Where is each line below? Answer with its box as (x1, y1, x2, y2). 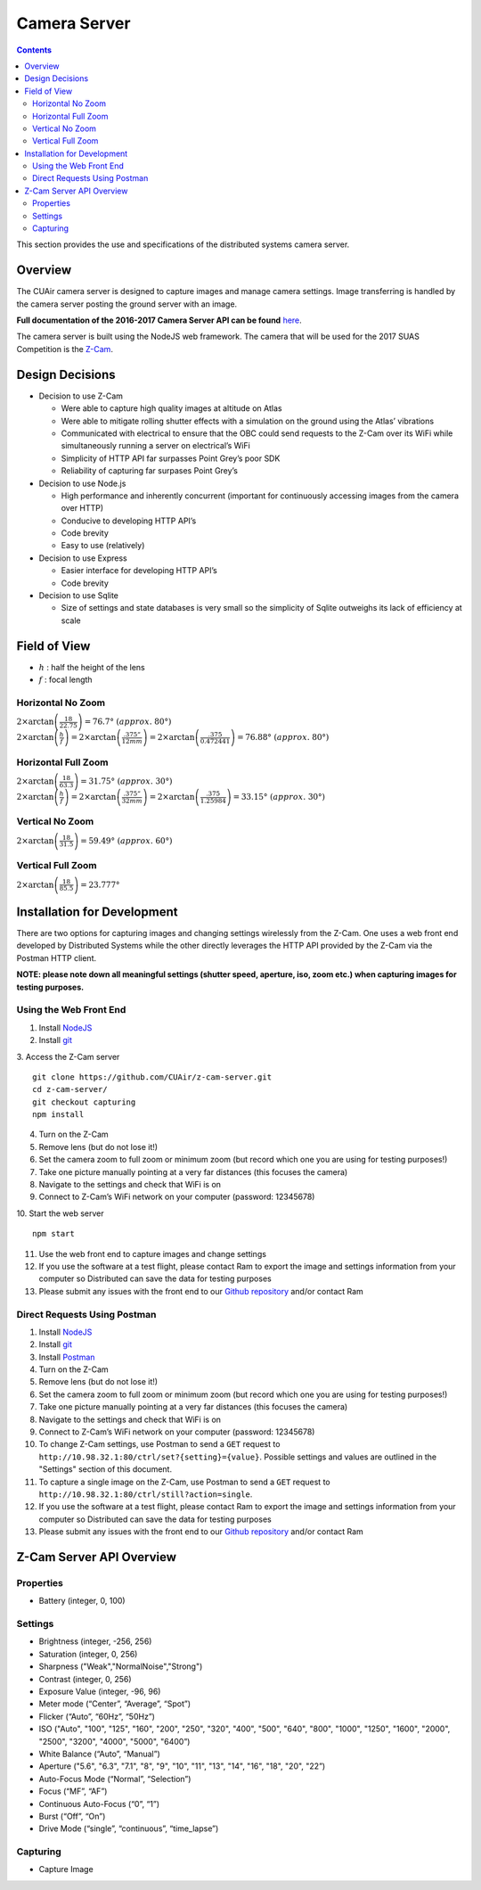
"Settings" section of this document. (38, 1464, 173, 1475)
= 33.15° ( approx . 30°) (232, 792, 325, 801)
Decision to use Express (38, 553, 128, 563)
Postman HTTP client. (16, 952, 97, 963)
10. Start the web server (16, 1208, 104, 1219)
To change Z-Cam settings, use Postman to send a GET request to (38, 1439, 281, 1450)
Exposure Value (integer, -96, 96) (38, 1686, 161, 1697)
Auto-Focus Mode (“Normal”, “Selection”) (38, 1773, 192, 1784)
